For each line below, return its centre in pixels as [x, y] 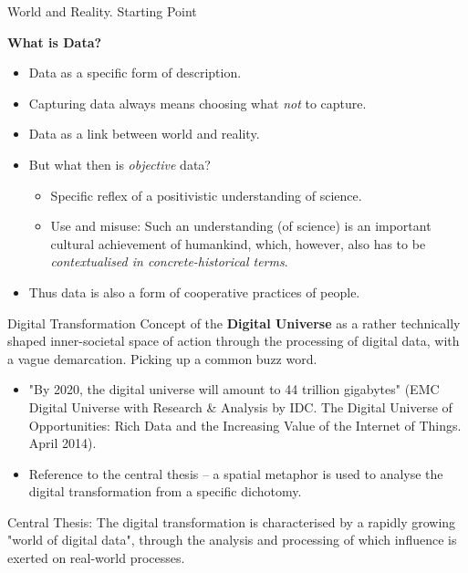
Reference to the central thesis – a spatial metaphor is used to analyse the [236, 473]
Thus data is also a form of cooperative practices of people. [194, 292]
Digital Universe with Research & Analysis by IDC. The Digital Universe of [240, 406]
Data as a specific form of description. [135, 73]
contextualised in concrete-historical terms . [169, 261]
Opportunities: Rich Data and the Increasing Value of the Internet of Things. [245, 425]
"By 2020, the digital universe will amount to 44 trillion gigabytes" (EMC [234, 389]
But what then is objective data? [120, 164]
